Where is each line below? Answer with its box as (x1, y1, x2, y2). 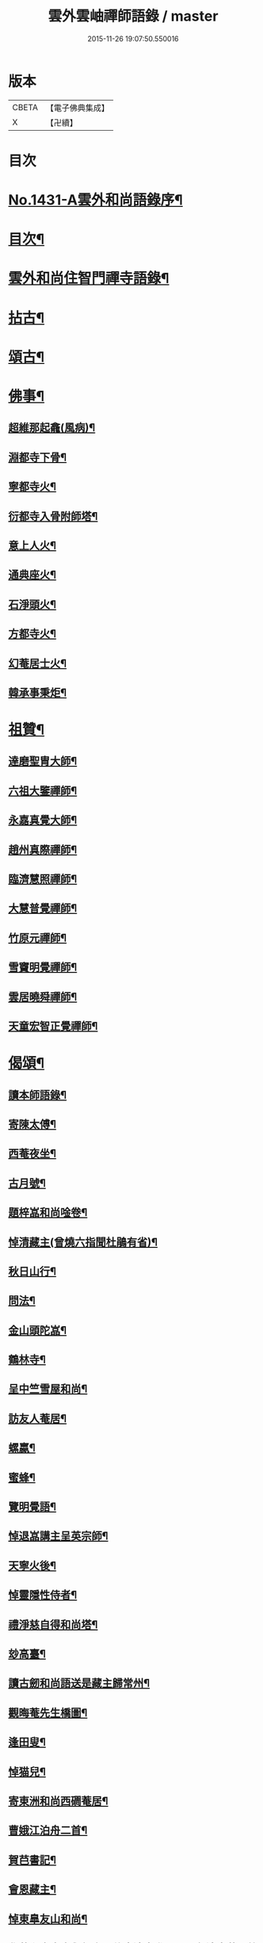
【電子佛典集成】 (45, 102, 109, 113)
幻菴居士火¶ (8, 656, 67, 670)
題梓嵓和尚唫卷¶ (8, 1206, 88, 1219)
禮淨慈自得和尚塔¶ (8, 1618, 98, 1631)
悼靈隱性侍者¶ (8, 1589, 78, 1602)
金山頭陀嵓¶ (8, 1323, 67, 1337)
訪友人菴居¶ (8, 1412, 67, 1425)
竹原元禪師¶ (8, 931, 67, 944)
